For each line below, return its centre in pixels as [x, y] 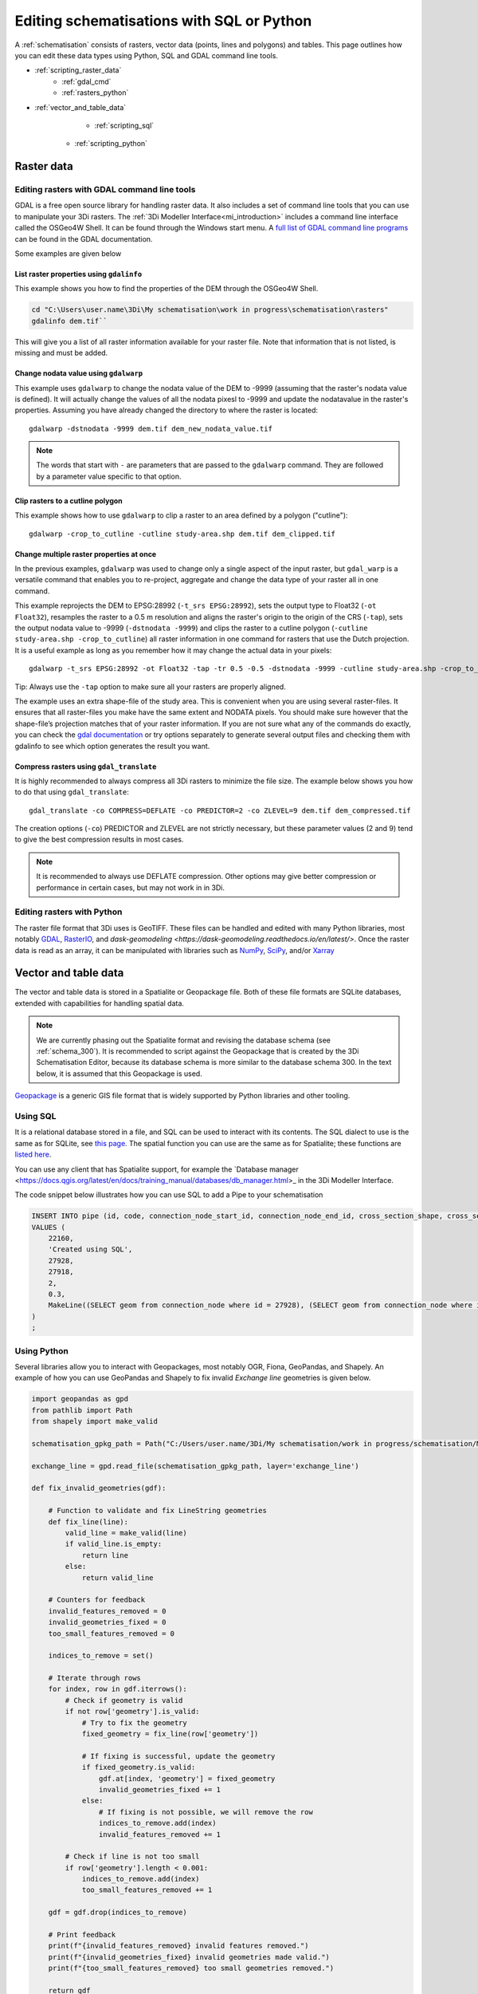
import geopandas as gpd [80, 1399]
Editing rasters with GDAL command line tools [105, 190]
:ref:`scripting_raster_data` [78, 70]
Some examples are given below [68, 254]
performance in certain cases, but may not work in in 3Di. [130, 887]
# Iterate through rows [94, 1678]
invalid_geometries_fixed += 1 [159, 1789]
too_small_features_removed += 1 [147, 1890]
